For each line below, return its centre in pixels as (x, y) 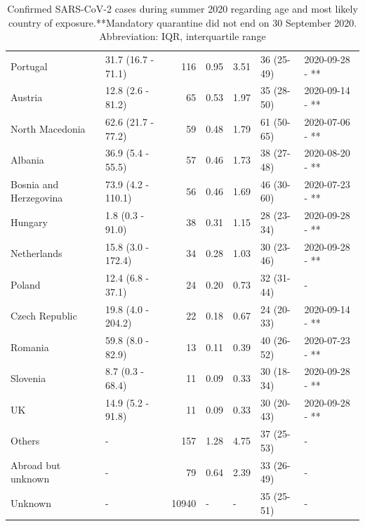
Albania (27, 160)
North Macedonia (48, 128)
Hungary (29, 222)
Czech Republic (44, 316)
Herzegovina (37, 198)
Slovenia (28, 378)
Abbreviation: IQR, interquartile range (182, 36)
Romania (30, 347)
